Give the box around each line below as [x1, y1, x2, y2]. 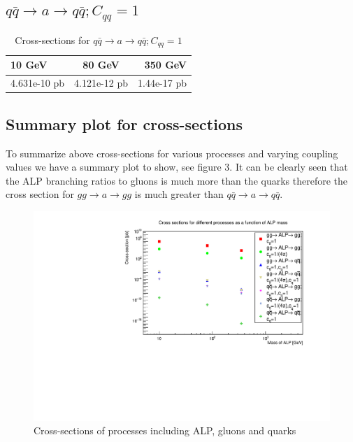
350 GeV [144, 57, 187, 72]
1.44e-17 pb [138, 76, 187, 90]
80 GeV [82, 57, 120, 72]
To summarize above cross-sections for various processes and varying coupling [6, 145, 338, 160]
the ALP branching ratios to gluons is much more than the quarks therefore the [6, 173, 347, 187]
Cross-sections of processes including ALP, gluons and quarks [34, 423, 296, 438]
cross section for [6, 187, 74, 201]
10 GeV [10, 57, 48, 72]
